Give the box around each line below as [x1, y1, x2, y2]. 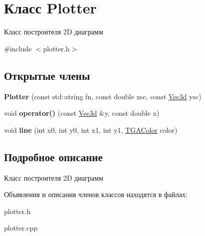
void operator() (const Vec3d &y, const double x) [4, 108, 160, 118]
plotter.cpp [4, 223, 37, 233]
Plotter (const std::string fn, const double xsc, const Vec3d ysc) [4, 91, 202, 101]
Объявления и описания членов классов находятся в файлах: [4, 189, 188, 200]
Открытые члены [4, 67, 90, 83]
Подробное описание [4, 149, 103, 164]
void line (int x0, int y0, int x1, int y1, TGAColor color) [4, 124, 178, 135]
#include [4, 43, 32, 53]
